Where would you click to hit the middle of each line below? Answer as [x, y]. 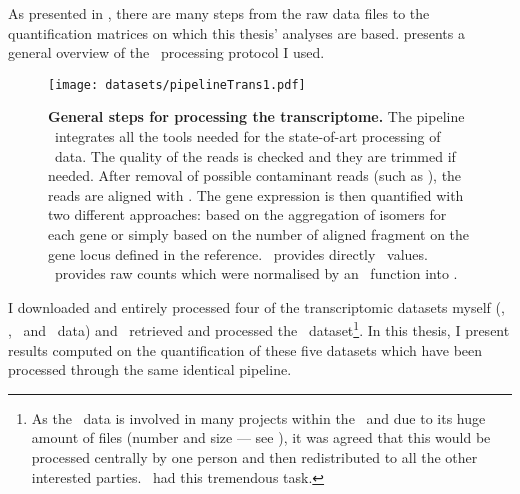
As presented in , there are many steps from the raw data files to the [219, 13]
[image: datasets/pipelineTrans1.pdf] [177, 84]
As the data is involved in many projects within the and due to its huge [258, 417]
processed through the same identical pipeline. [150, 369]
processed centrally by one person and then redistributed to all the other [254, 457]
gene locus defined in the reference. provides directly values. [238, 253]
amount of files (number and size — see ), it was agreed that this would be [261, 437]
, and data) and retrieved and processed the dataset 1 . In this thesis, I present [259, 329]
